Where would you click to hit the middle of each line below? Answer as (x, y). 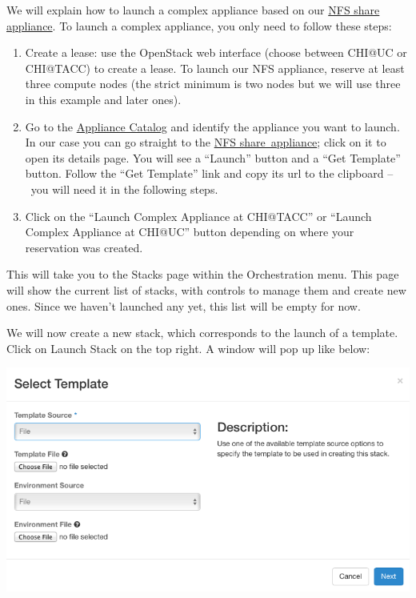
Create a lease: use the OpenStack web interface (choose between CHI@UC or (216, 52)
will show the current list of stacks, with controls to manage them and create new (206, 289)
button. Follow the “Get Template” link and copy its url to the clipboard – (209, 173)
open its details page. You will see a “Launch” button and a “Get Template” (213, 157)
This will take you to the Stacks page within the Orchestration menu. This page (203, 274)
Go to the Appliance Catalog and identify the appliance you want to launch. (212, 126)
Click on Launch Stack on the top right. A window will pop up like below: (188, 348)
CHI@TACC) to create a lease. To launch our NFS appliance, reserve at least (215, 68)
